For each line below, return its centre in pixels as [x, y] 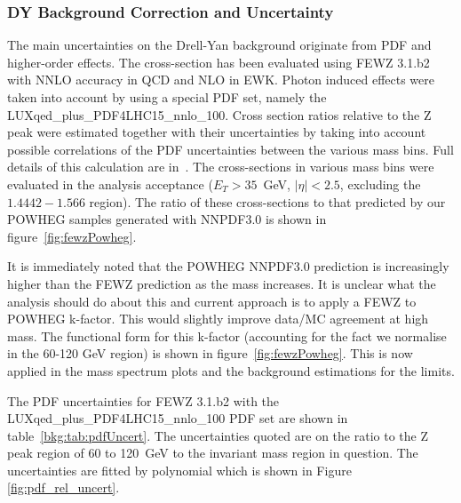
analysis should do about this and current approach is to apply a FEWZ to [212, 301]
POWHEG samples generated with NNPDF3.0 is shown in [167, 219]
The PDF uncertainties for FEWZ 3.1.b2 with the [143, 400]
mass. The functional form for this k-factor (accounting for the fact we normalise [227, 335]
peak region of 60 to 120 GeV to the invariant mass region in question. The [213, 453]
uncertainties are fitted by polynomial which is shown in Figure [179, 470]
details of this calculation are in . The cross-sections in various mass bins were [221, 167]
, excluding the [380, 184]
